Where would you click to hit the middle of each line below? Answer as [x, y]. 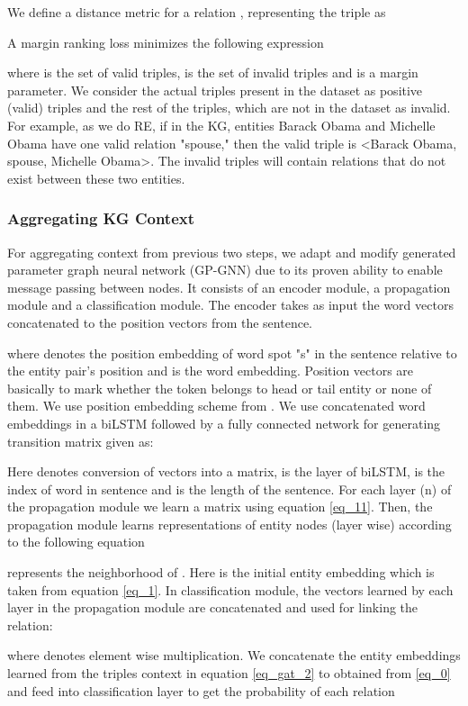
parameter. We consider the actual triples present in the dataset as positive [215, 90]
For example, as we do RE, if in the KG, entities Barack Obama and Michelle [221, 125]
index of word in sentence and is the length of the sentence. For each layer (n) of [229, 489]
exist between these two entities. [96, 178]
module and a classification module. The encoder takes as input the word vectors [230, 305]
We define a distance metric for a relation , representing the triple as [197, 12]
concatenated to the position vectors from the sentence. [160, 322]
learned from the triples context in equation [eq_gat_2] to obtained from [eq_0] [229, 673]
